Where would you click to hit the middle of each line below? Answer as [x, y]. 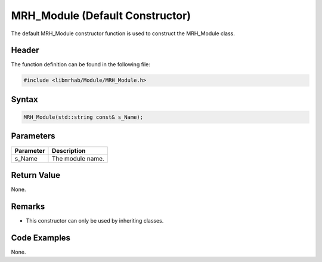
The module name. [78, 158]
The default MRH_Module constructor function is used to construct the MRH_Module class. [123, 33]
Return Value [36, 175]
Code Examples [41, 238]
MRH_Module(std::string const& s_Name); [83, 117]
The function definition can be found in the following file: [80, 64]
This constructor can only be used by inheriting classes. [95, 220]
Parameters [33, 136]
